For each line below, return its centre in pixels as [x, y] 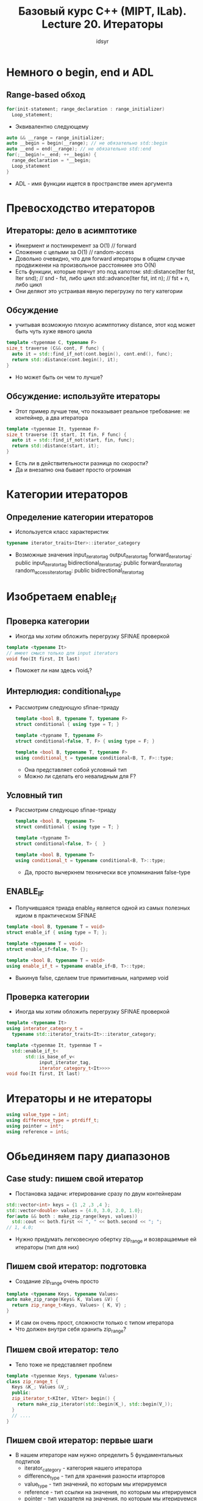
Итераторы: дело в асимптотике [72, 231]
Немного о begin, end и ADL [80, 72]
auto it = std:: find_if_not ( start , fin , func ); [73, 440]
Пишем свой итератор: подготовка [77, 1266]
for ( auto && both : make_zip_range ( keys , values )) [72, 1216]
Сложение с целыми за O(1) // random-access [74, 252]
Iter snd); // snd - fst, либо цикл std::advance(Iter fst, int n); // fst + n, [102, 278]
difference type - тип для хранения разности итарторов [94, 1477]
